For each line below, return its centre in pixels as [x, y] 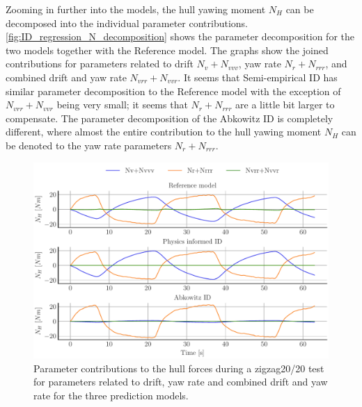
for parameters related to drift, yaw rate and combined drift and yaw [181, 382]
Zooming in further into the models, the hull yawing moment [136, 9]
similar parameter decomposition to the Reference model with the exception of [173, 91]
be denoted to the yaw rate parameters [89, 145]
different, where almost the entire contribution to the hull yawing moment [164, 132]
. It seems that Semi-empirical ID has [258, 77]
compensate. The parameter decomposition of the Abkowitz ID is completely [170, 118]
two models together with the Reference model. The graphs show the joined [167, 50]
